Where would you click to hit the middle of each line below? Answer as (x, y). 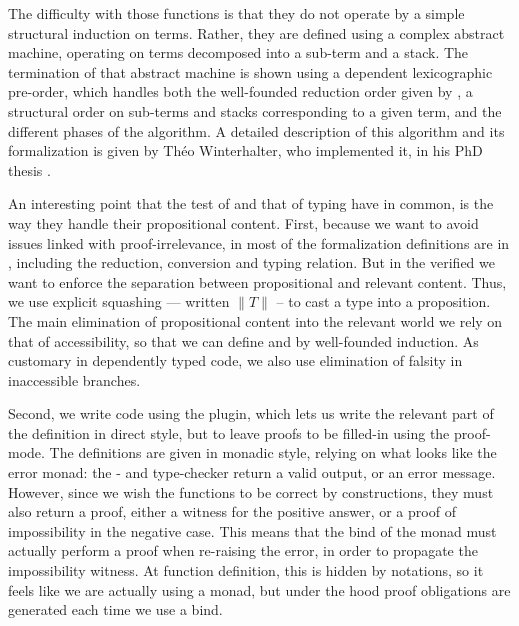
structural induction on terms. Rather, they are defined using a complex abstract (256, 32)
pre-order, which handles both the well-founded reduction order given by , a (240, 91)
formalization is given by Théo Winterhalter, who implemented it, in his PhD (245, 150)
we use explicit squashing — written (119, 301)
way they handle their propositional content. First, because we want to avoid (243, 222)
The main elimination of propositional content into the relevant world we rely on (255, 320)
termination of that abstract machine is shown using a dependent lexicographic (250, 71)
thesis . (29, 169)
